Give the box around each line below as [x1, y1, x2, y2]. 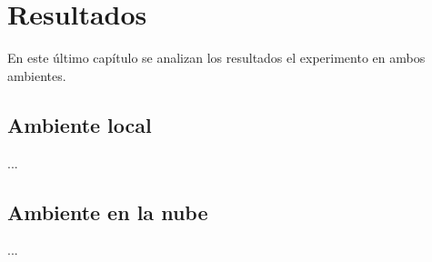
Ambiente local [7, 110, 152, 138]
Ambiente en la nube [7, 197, 208, 226]
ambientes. [7, 65, 66, 85]
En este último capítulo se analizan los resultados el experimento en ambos [7, 48, 426, 67]
